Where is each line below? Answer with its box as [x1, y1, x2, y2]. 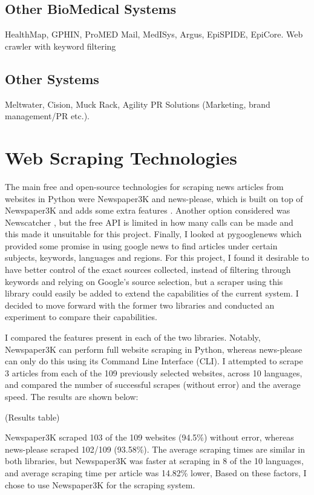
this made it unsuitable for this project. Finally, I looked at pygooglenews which [5, 228, 302, 240]
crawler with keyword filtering [5, 39, 116, 52]
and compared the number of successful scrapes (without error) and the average [5, 378, 301, 391]
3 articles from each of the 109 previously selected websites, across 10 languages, [5, 366, 303, 379]
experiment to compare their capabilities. [5, 310, 157, 323]
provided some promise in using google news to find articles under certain [5, 239, 278, 252]
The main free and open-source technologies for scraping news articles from [5, 180, 284, 192]
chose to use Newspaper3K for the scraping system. [5, 478, 195, 491]
